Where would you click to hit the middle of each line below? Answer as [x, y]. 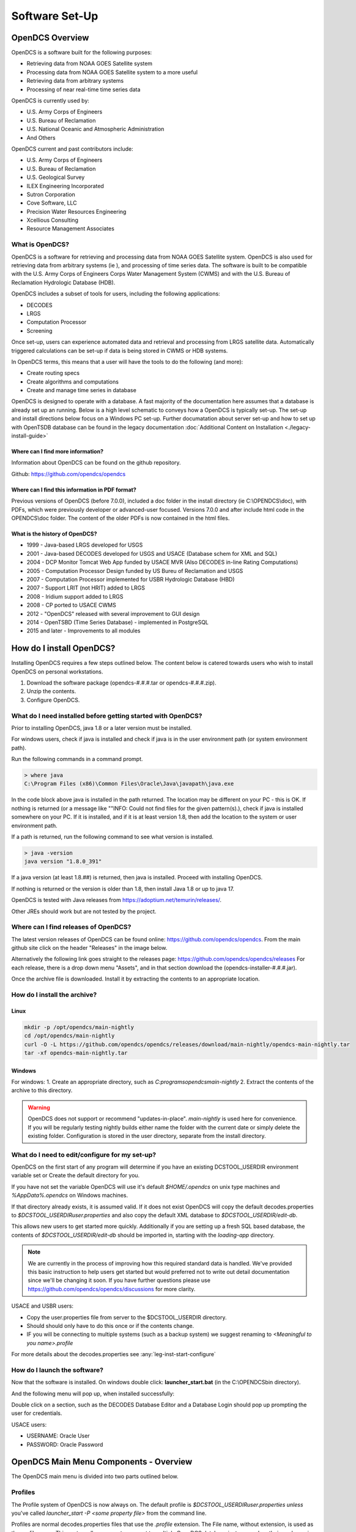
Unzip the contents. [51, 691]
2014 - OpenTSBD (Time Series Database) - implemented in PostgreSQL [118, 622]
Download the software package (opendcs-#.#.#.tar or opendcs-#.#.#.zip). [121, 683]
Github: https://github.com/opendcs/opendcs [69, 474]
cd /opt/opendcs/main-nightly [69, 1036]
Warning [39, 1107]
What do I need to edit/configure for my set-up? [83, 1155]
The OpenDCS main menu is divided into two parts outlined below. [95, 1476]
